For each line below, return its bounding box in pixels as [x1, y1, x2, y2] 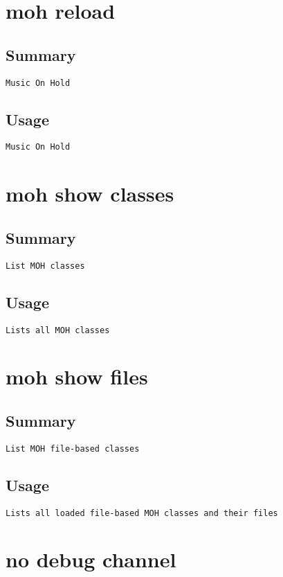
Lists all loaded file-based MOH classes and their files [6, 508, 278, 518]
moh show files [6, 362, 148, 391]
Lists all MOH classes [6, 325, 110, 335]
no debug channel [6, 545, 176, 574]
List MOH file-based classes [6, 443, 140, 454]
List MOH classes [6, 260, 85, 271]
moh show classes [6, 179, 174, 208]
